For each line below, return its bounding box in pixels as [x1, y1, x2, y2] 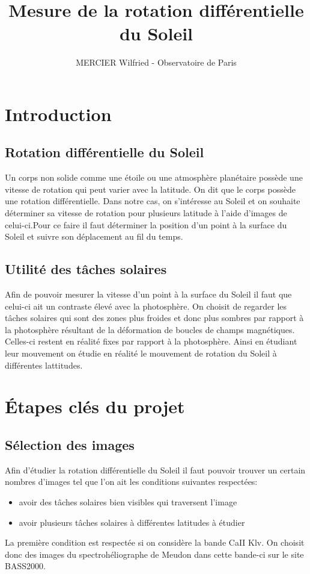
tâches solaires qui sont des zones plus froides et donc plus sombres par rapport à [5, 311, 304, 324]
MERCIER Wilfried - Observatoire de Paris [76, 56, 237, 69]
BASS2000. [5, 560, 46, 572]
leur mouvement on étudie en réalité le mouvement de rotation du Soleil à [5, 347, 277, 360]
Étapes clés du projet [5, 394, 185, 419]
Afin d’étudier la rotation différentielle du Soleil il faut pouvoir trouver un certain [5, 463, 306, 476]
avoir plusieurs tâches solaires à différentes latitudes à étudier [19, 516, 245, 528]
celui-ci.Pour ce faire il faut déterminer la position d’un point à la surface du [5, 218, 287, 231]
